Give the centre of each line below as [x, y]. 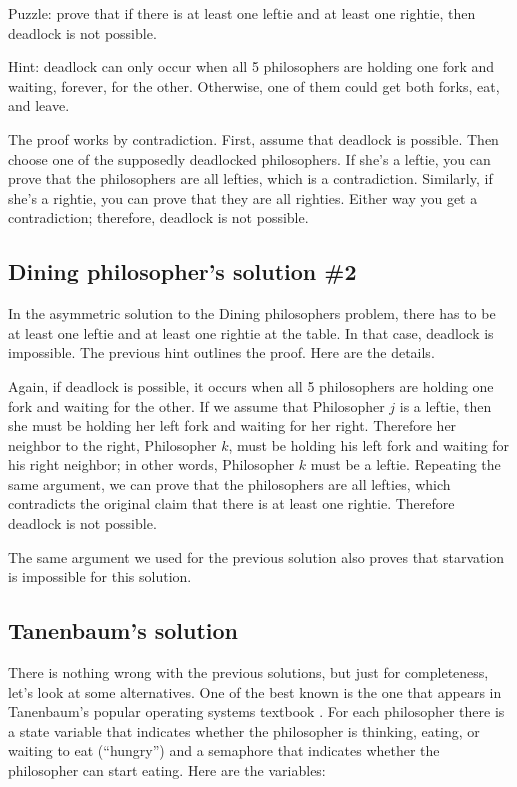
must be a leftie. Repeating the [405, 464]
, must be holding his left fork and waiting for [369, 444]
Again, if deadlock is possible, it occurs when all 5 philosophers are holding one [251, 385]
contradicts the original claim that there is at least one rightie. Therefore [231, 503]
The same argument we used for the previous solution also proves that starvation [256, 556]
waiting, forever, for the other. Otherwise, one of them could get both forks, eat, [254, 85]
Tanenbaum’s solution [123, 630]
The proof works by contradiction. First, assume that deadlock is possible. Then [253, 138]
